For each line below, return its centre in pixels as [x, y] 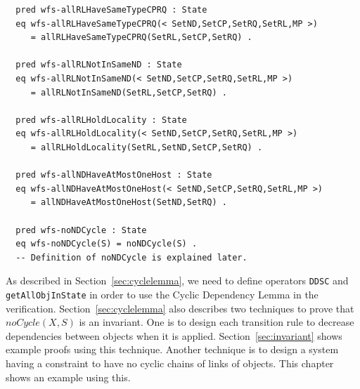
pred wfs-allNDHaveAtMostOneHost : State [114, 175]
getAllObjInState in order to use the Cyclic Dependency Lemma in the [162, 294]
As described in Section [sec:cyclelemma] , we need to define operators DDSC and [177, 281]
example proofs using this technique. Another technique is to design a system [172, 349]
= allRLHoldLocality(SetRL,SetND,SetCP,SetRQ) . [147, 147]
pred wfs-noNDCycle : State [81, 230]
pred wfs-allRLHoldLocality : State [101, 120]
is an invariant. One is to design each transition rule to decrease [217, 322]
